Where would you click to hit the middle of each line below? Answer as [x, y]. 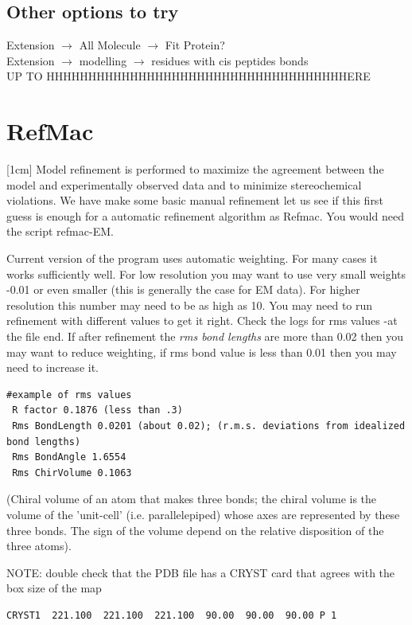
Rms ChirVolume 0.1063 [72, 473]
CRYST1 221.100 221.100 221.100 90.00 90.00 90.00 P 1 [172, 615]
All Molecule [110, 45]
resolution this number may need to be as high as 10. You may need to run [190, 305]
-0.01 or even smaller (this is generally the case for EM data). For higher [183, 289]
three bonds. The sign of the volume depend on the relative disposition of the [195, 530]
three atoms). [39, 546]
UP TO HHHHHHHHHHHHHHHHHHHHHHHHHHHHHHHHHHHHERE [189, 76]
